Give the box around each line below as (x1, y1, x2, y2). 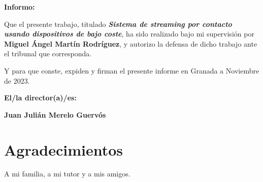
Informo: (4, 2, 35, 12)
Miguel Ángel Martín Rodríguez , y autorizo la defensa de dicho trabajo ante (4, 38, 257, 49)
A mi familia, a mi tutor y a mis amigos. (4, 168, 130, 179)
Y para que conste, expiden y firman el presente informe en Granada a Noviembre (4, 65, 259, 76)
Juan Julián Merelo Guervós (4, 109, 106, 120)
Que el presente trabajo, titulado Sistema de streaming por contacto (4, 18, 232, 29)
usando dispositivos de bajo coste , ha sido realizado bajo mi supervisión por (4, 28, 254, 39)
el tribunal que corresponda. (4, 48, 92, 59)
